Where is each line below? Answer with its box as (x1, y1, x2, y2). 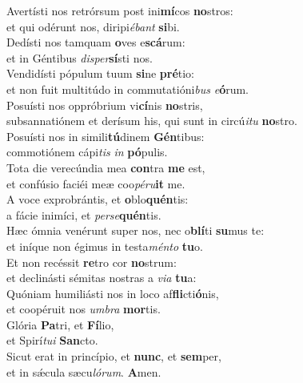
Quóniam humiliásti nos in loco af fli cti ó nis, (6, 284, 219, 301)
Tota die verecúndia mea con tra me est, (6, 159, 205, 175)
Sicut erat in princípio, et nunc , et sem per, (6, 348, 221, 365)
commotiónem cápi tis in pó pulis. (6, 143, 168, 160)
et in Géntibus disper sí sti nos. (6, 49, 153, 66)
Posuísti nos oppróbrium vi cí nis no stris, (6, 96, 203, 113)
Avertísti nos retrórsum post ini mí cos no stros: (6, 2, 233, 18)
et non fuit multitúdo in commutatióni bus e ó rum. (6, 80, 249, 97)
